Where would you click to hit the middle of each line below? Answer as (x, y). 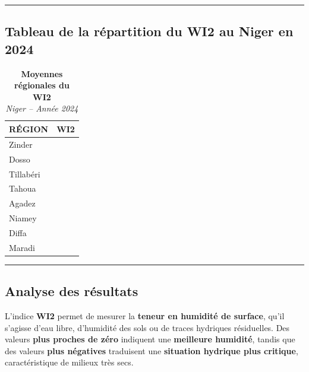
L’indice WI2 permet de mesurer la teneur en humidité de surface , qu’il (145, 316)
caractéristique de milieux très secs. (69, 362)
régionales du (42, 85)
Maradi (22, 247)
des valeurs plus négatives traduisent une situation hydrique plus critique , (152, 350)
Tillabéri (25, 174)
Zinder (21, 144)
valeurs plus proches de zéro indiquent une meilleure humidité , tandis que (150, 339)
